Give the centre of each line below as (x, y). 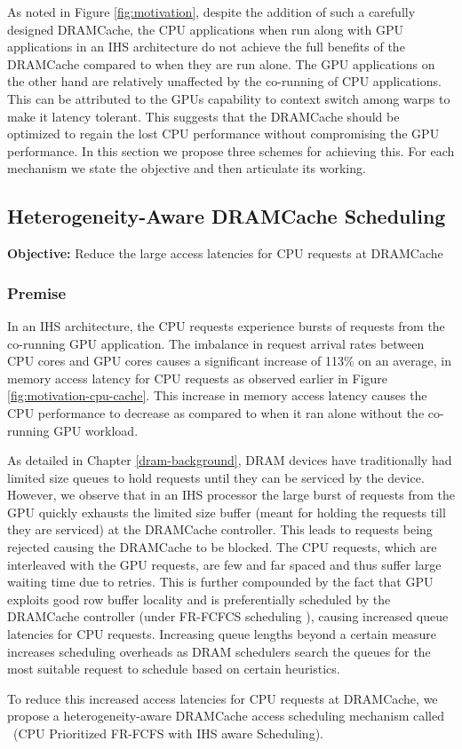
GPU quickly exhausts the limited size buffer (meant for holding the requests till (227, 512)
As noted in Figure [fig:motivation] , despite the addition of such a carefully (211, 12)
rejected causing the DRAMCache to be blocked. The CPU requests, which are (222, 547)
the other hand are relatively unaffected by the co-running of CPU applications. (224, 81)
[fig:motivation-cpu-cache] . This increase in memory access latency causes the (217, 395)
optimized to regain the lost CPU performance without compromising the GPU (223, 134)
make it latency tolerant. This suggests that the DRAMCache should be (203, 116)
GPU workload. (96, 430)
